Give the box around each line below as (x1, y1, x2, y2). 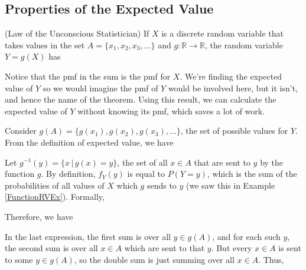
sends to (147, 179, 177, 191)
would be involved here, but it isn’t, (168, 81, 298, 94)
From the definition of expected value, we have (5, 136, 174, 148)
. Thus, (258, 253, 284, 265)
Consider (5, 124, 37, 137)
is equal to (127, 167, 165, 180)
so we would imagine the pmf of (43, 81, 158, 94)
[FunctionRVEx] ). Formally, (5, 190, 105, 203)
